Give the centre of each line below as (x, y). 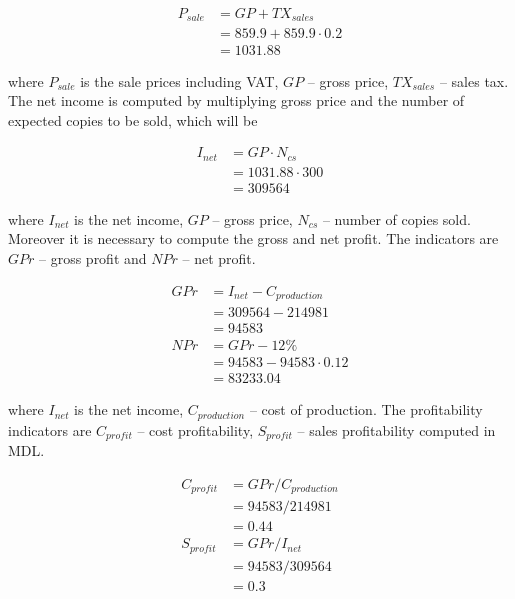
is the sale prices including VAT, (179, 80)
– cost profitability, (195, 429)
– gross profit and (93, 258)
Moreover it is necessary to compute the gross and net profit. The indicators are (253, 238)
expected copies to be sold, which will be (133, 119)
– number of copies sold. (396, 218)
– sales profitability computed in (396, 429)
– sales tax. (474, 80)
